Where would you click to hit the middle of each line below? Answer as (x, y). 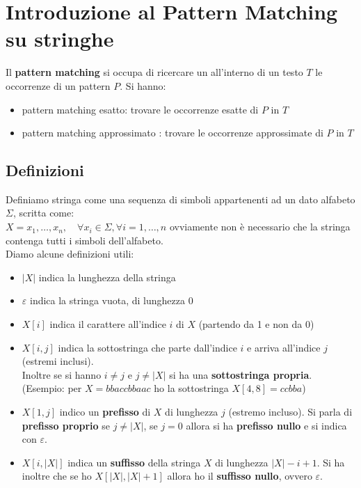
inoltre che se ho (57, 476)
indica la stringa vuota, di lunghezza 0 (111, 300)
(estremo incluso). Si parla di (290, 412)
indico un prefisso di (105, 412)
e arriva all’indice (284, 347)
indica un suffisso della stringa (134, 462)
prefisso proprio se (66, 425)
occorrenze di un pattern (58, 85)
